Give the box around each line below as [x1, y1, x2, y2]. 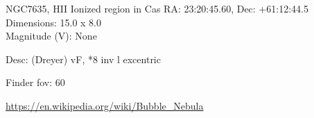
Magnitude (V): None [6, 28, 97, 43]
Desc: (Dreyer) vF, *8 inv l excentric [6, 51, 161, 66]
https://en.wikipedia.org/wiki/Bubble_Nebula [6, 98, 204, 112]
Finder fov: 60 [6, 75, 65, 90]
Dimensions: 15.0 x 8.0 [6, 15, 102, 29]
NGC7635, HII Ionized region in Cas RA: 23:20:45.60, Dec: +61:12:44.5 [6, 1, 308, 15]
